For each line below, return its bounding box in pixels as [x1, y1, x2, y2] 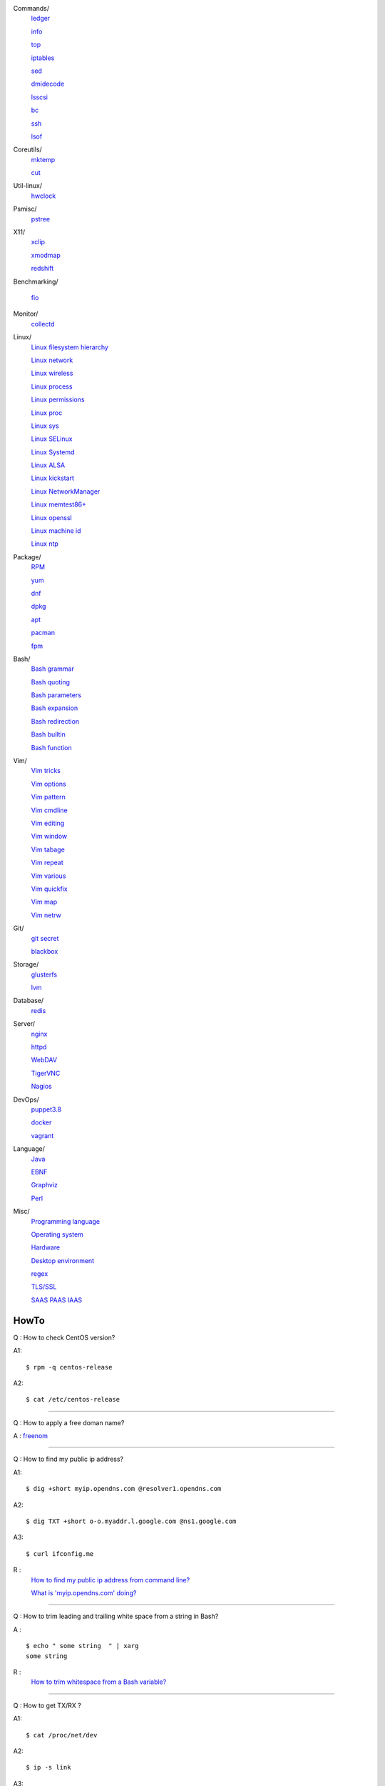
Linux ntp [31, 539, 58, 548]
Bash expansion [31, 704, 78, 712]
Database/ [13, 997, 44, 1005]
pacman [31, 629, 55, 637]
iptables [31, 54, 55, 62]
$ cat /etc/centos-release [26, 1395, 120, 1404]
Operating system [31, 1229, 83, 1239]
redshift [31, 264, 54, 273]
